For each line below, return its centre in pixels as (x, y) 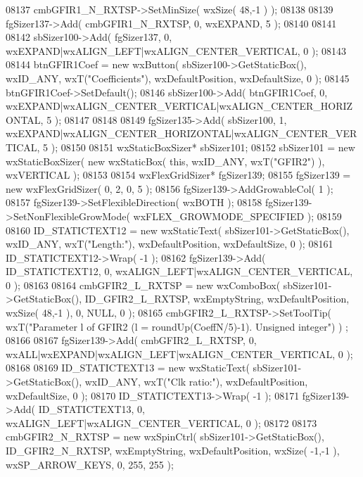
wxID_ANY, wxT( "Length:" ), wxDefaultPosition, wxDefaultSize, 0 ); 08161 (170, 244)
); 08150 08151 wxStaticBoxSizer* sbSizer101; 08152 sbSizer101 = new (203, 147)
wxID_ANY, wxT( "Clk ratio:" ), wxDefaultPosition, (196, 382)
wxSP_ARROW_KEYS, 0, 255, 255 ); (90, 464)
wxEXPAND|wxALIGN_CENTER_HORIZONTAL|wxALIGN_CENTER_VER (181, 133)
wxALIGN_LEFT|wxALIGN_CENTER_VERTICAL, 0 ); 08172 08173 (161, 422)
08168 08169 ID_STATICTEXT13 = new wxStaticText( (128, 368)
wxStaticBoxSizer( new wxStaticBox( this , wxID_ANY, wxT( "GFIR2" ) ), (165, 161)
